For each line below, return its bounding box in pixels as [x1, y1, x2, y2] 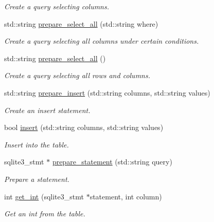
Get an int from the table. [4, 208, 85, 219]
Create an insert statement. [4, 104, 91, 115]
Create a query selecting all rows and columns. [4, 70, 150, 81]
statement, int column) [90, 191, 162, 201]
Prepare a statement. [4, 173, 69, 184]
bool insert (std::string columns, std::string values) [4, 122, 164, 133]
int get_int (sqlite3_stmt [4, 191, 84, 201]
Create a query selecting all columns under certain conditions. [4, 35, 199, 46]
